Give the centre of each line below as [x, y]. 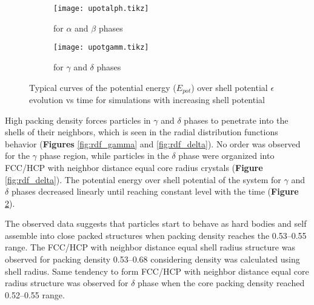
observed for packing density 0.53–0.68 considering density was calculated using [152, 259]
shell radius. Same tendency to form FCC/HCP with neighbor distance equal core [157, 271]
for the [17, 156]
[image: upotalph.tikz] [101, 8]
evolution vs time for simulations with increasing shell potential [147, 99]
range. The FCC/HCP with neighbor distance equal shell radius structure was [150, 247]
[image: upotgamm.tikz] [101, 48]
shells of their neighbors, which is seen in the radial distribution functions [142, 132]
